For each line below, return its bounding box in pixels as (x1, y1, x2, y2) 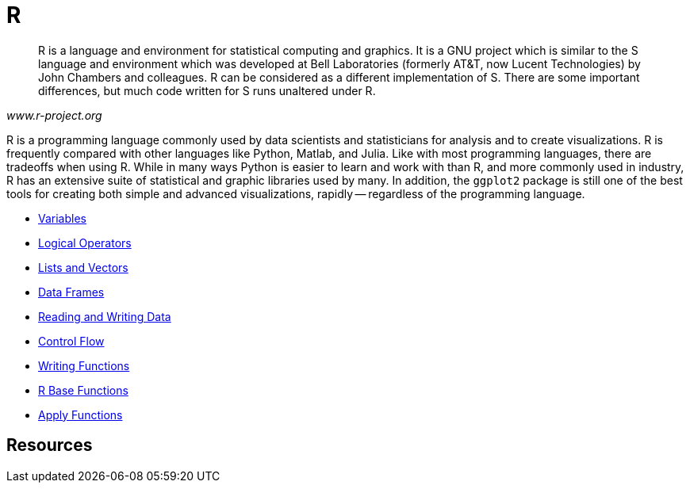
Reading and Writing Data (38, 309, 171, 323)
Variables (38, 211, 86, 225)
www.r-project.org (6, 108, 102, 122)
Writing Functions (38, 358, 130, 372)
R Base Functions (38, 383, 128, 397)
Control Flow (38, 334, 105, 348)
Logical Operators (38, 235, 132, 250)
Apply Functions (38, 407, 123, 422)
